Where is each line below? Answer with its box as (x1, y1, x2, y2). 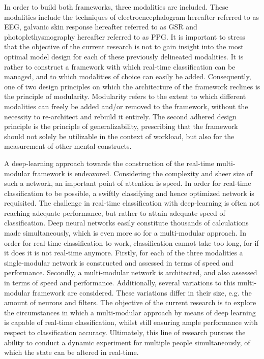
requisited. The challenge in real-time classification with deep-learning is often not (4, 198, 260, 208)
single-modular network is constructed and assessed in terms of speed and (4, 257, 234, 268)
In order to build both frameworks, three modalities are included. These (4, 2, 228, 12)
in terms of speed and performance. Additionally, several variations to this (4, 277, 236, 288)
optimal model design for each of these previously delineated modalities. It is (4, 51, 244, 61)
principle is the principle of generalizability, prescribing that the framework (4, 121, 238, 132)
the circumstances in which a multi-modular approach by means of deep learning (4, 307, 256, 317)
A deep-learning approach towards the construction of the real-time (4, 157, 214, 168)
